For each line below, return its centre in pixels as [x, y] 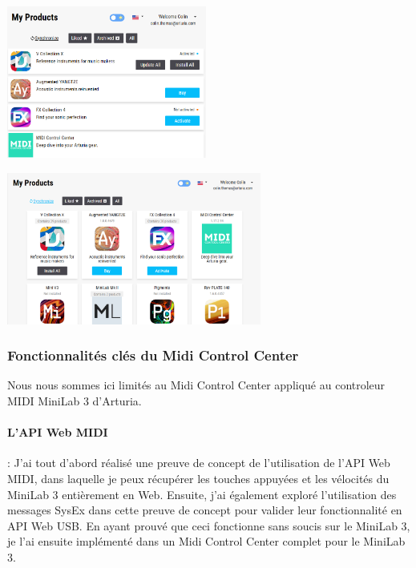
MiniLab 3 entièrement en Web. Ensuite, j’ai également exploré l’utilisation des [202, 494]
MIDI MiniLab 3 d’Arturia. [75, 400]
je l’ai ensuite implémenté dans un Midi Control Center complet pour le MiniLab [206, 541]
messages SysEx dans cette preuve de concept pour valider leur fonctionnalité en [205, 510]
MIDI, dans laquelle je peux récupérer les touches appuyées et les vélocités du [198, 478]
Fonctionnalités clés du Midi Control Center [153, 355]
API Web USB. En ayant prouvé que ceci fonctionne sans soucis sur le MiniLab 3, [209, 525]
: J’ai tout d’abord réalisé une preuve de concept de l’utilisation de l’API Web [199, 463]
